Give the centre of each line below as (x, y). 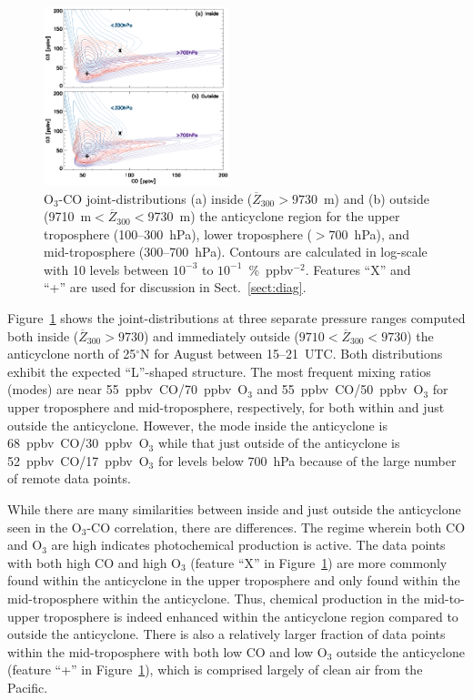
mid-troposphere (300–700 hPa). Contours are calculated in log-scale (236, 252)
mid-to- (444, 598)
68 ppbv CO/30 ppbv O (78, 443)
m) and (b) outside (376, 198)
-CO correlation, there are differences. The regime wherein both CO (276, 527)
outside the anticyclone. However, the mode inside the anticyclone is (197, 425)
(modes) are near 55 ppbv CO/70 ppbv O (128, 389)
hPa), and (382, 233)
